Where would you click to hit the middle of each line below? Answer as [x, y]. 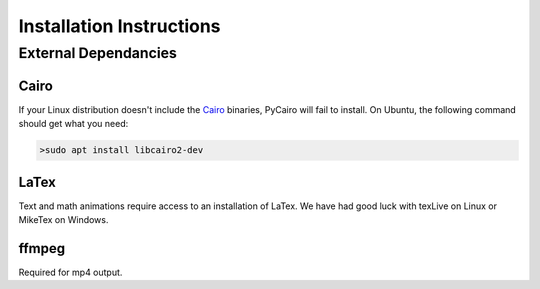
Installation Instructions [119, 26]
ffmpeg [42, 248]
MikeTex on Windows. [63, 219]
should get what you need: [73, 124]
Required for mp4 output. [70, 272]
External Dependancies [97, 53]
